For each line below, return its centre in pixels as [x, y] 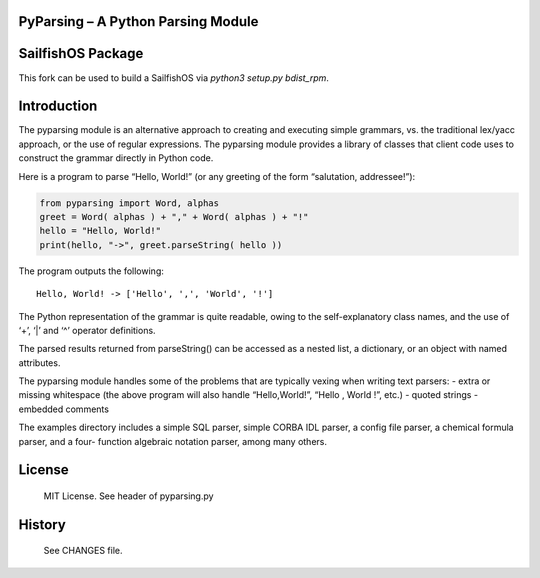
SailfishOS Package [81, 53]
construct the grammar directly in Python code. [116, 158]
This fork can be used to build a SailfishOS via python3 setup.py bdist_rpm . [174, 77]
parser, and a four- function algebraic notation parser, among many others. [173, 441]
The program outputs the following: [91, 271]
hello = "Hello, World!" [100, 231]
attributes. [39, 362]
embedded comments [64, 409]
